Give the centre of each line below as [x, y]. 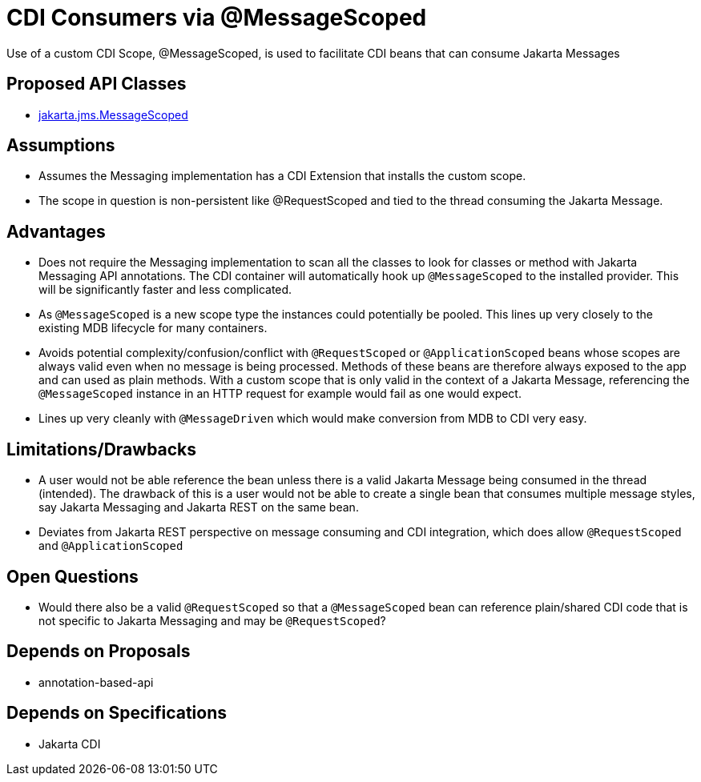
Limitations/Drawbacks [102, 449]
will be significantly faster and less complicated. [165, 290]
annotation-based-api [96, 682]
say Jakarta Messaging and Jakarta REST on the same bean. [199, 507]
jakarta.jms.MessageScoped [113, 114]
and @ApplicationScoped [111, 546]
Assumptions [61, 146]
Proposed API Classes [97, 84]
